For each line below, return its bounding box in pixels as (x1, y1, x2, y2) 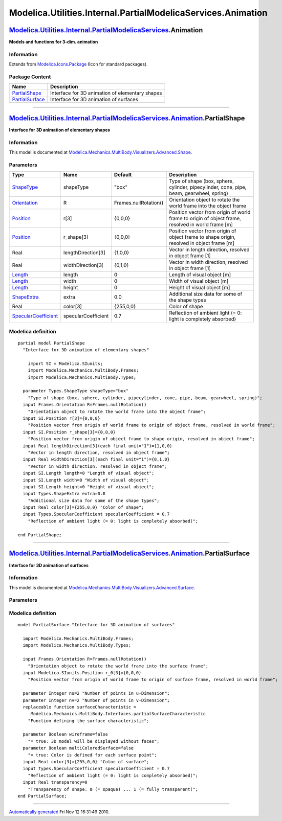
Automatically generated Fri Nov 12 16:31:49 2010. (9, 809, 110, 815)
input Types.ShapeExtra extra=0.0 (22, 491, 106, 497)
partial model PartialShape (18, 340, 85, 346)
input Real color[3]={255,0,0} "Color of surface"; (22, 759, 149, 765)
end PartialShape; (18, 532, 62, 538)
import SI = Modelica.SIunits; (27, 361, 103, 366)
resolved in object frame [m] (169, 240, 235, 247)
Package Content (9, 73, 51, 80)
